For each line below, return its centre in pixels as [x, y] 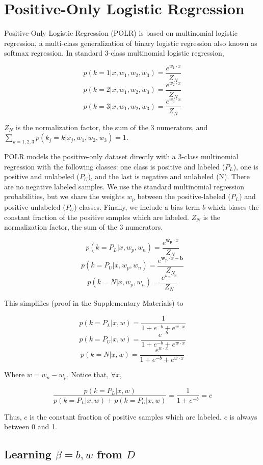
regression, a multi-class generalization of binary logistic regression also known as [131, 43]
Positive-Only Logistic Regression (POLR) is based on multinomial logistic [121, 33]
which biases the [233, 206]
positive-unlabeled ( [35, 206]
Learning [28, 454]
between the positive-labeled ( [184, 196]
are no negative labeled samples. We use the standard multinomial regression [124, 186]
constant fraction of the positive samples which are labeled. [97, 217]
